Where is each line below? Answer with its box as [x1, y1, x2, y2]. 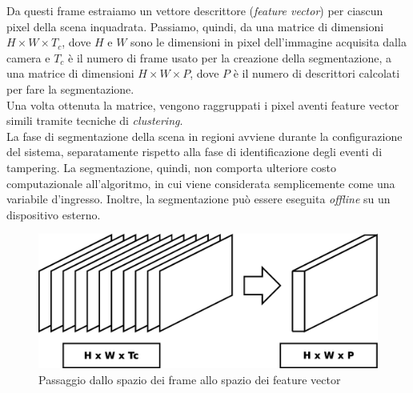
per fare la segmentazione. [6, 80, 134, 97]
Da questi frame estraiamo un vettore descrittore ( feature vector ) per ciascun [6, 2, 383, 18]
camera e [6, 49, 50, 66]
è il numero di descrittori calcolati [233, 65, 400, 82]
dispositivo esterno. [6, 206, 101, 223]
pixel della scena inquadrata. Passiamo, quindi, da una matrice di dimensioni [6, 18, 384, 34]
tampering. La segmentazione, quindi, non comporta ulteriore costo [6, 158, 336, 175]
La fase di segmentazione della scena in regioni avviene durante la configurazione [6, 127, 403, 144]
